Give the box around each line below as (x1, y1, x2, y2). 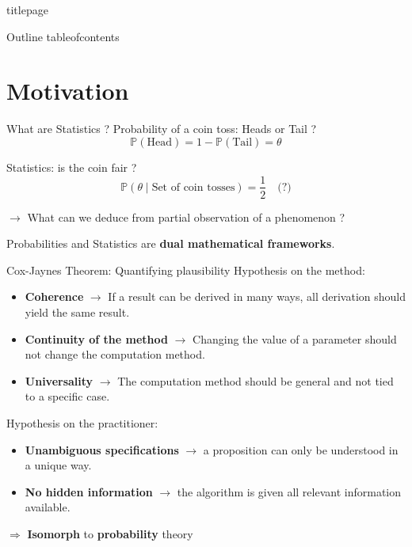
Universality (25, 372, 93, 389)
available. (25, 499, 71, 515)
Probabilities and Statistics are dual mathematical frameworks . (6, 235, 335, 252)
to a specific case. (25, 388, 110, 405)
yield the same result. (25, 303, 130, 320)
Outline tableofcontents (6, 28, 120, 44)
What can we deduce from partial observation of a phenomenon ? (27, 208, 345, 225)
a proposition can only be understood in (203, 441, 399, 458)
